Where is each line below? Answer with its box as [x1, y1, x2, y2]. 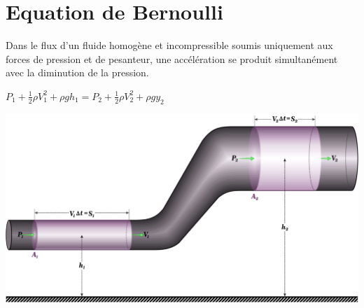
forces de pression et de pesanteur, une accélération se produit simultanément [6, 51, 338, 66]
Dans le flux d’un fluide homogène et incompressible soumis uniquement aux [6, 38, 333, 52]
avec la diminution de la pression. [6, 65, 149, 80]
